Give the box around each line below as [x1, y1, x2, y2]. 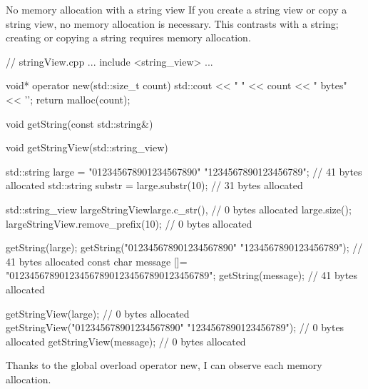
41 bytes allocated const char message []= [6, 253, 188, 268]
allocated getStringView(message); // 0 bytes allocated [6, 333, 246, 348]
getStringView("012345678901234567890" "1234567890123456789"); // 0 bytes [6, 320, 344, 335]
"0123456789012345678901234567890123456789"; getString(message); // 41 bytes [6, 268, 357, 283]
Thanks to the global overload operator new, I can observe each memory [6, 358, 322, 373]
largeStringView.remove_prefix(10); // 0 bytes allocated [6, 216, 252, 231]
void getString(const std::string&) [6, 116, 153, 131]
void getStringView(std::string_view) [6, 140, 168, 155]
